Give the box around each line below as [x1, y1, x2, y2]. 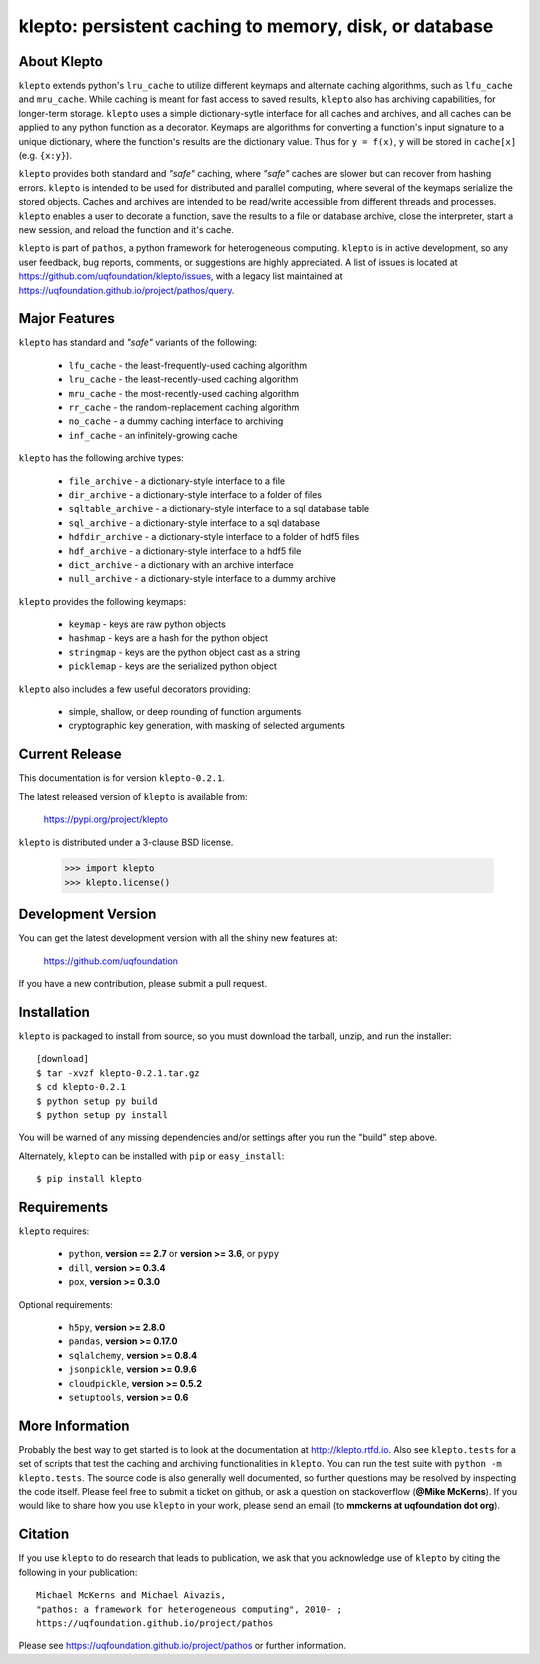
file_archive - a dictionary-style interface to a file [68, 475, 286, 487]
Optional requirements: [18, 1298, 114, 1310]
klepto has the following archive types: [18, 452, 184, 464]
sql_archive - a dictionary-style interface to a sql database [68, 516, 320, 529]
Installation [18, 1003, 90, 1020]
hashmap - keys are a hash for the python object [68, 632, 269, 644]
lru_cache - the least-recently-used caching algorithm [68, 373, 299, 385]
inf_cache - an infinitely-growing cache [68, 429, 238, 441]
